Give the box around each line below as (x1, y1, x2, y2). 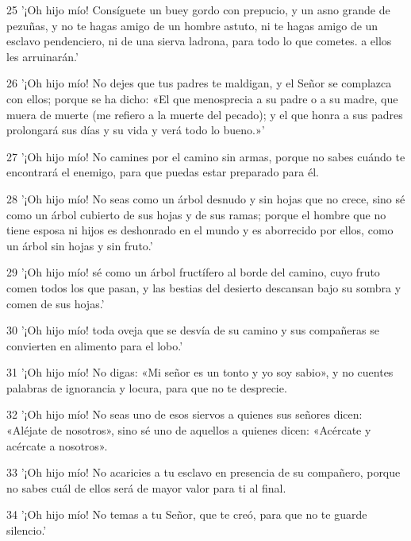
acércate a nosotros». (6, 437, 108, 454)
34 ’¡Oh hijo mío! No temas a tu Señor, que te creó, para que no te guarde (6, 506, 367, 523)
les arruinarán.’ (6, 48, 79, 64)
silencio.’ (6, 522, 47, 539)
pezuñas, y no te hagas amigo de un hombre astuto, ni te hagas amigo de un (6, 17, 378, 33)
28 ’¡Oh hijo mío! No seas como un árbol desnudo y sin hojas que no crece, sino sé (6, 190, 405, 207)
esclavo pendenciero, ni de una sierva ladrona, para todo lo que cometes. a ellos (6, 33, 392, 49)
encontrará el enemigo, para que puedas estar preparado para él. (6, 164, 319, 180)
